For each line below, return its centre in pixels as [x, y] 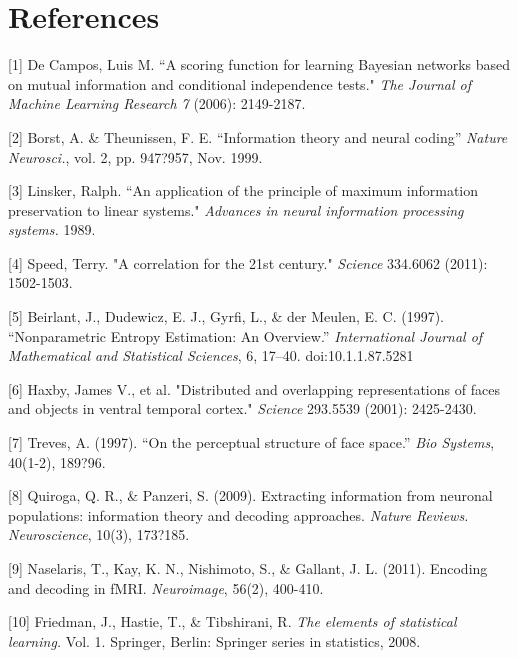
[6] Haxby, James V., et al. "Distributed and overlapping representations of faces [254, 388]
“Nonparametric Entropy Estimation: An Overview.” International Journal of [245, 335]
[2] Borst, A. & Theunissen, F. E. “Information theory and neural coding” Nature [258, 136]
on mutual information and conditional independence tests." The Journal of [240, 83]
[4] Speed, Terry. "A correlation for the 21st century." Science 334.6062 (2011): [248, 262]
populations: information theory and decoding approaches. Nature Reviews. [238, 514]
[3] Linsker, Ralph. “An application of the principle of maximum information [243, 190]
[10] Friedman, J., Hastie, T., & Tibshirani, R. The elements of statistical [232, 621]
